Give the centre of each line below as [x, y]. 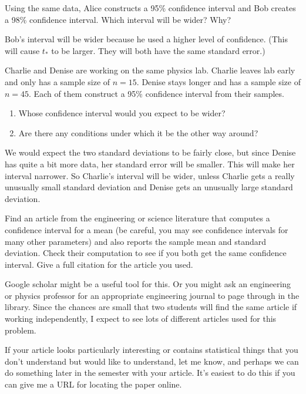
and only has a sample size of [58, 81]
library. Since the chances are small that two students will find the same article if [151, 307]
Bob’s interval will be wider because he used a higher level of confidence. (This [147, 39]
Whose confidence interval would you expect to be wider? [122, 113]
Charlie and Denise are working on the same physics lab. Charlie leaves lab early [150, 70]
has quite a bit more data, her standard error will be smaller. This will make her [150, 164]
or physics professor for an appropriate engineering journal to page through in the [152, 295]
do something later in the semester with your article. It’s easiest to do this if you [150, 373]
